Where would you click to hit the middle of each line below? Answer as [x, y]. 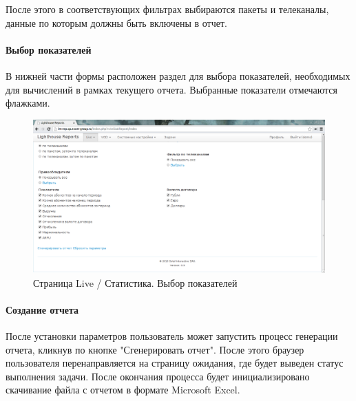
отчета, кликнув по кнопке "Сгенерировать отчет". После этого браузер [155, 349]
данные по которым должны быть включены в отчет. [116, 22]
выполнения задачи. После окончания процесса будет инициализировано [158, 376]
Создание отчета [42, 309]
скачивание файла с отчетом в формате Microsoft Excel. [123, 390]
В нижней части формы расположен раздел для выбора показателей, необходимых [178, 75]
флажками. [28, 103]
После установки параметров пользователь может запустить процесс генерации [172, 335]
